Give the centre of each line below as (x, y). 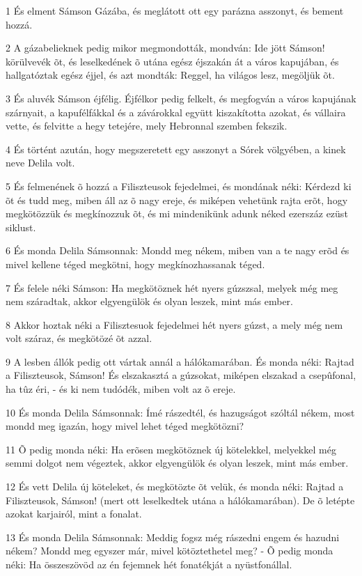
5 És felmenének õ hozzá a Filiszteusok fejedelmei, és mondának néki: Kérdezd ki (179, 186)
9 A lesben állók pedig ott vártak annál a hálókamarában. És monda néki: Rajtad (180, 361)
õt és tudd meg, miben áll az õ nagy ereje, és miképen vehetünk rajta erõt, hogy (177, 200)
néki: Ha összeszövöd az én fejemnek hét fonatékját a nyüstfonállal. (149, 564)
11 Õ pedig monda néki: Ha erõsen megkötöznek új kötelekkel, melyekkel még (171, 449)
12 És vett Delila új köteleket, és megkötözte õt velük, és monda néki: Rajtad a (175, 487)
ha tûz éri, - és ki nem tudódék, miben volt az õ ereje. (121, 389)
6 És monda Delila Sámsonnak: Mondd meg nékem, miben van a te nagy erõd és (178, 250)
